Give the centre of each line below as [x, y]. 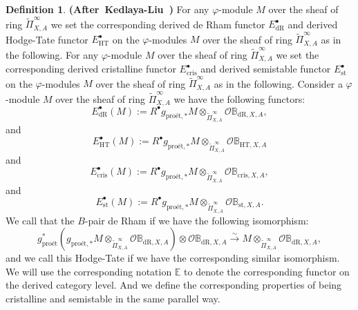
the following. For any [52, 54]
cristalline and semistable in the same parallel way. [113, 299]
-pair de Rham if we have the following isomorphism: [197, 220]
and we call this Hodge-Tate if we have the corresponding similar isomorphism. [173, 258]
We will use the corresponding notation [89, 271]
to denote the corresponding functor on [267, 271]
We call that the [40, 220]
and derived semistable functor [266, 69]
